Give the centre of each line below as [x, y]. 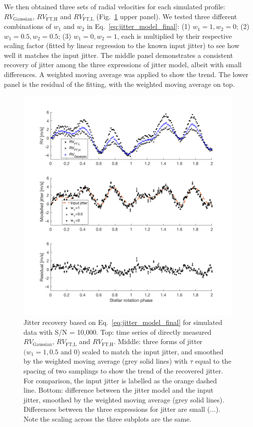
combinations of [28, 26]
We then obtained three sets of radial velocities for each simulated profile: [115, 6]
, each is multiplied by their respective [174, 36]
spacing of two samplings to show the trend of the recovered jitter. [123, 370]
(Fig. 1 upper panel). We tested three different [167, 16]
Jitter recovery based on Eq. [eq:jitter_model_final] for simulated [123, 322]
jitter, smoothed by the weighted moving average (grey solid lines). [124, 399]
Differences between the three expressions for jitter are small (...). [122, 409]
